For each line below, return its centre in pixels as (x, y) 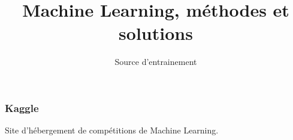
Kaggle (22, 108)
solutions (156, 33)
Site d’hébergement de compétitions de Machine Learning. (112, 130)
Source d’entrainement (156, 62)
